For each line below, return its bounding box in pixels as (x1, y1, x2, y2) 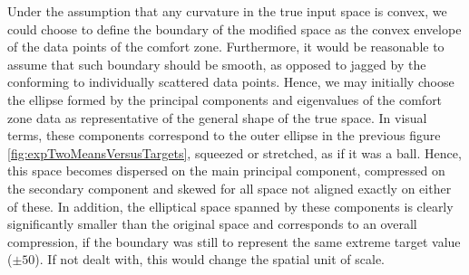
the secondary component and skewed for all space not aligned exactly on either (7, 178, 452, 197)
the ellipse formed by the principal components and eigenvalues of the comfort (7, 90, 443, 109)
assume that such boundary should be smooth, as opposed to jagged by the (7, 54, 426, 73)
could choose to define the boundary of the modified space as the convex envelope (7, 19, 462, 38)
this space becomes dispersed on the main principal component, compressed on (7, 161, 445, 180)
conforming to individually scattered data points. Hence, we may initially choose (7, 72, 454, 91)
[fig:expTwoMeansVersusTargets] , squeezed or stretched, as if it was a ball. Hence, (7, 143, 462, 162)
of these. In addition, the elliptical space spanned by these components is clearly (7, 196, 454, 215)
